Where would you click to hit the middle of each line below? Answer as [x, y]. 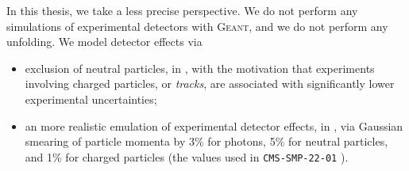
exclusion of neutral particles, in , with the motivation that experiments [200, 68]
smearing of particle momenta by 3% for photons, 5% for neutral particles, [206, 141]
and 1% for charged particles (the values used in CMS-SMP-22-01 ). [187, 156]
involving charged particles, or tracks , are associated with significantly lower [210, 84]
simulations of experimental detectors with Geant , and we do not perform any [197, 26]
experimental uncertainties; [91, 99]
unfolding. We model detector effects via [104, 42]
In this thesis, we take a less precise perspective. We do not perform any [182, 10]
